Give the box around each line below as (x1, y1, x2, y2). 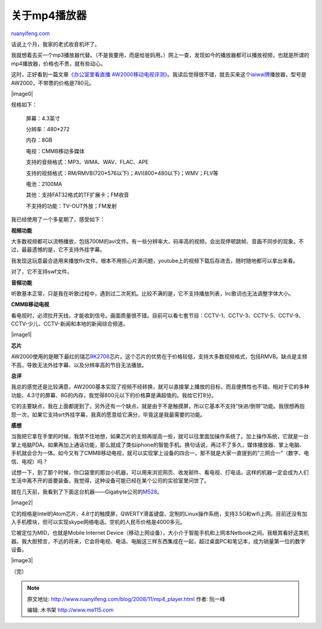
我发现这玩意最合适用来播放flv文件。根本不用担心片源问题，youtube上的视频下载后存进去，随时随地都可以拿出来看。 (11, 257, 299, 264)
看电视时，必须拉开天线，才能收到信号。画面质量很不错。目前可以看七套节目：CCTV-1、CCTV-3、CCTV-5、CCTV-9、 (11, 312, 304, 319)
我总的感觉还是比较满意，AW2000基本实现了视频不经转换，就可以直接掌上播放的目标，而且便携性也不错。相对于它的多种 (11, 383, 309, 391)
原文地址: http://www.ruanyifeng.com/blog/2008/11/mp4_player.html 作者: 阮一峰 (27, 595, 226, 602)
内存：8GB (26, 137, 53, 144)
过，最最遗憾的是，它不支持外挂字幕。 (11, 246, 106, 253)
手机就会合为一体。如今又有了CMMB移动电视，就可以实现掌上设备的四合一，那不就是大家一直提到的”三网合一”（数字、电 (11, 450, 309, 457)
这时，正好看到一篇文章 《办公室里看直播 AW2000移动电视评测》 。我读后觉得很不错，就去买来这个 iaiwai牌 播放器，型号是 (11, 71, 306, 78)
